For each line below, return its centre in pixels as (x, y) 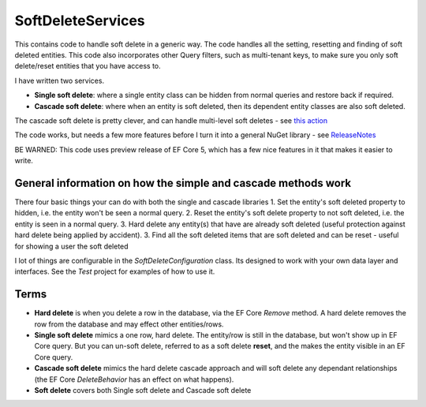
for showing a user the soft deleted (72, 246)
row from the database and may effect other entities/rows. (129, 324)
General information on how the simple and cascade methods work (183, 183)
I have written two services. (60, 80)
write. (24, 161)
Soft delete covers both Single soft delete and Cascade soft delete (143, 390)
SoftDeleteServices (80, 21)
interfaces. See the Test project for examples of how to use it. (115, 271)
